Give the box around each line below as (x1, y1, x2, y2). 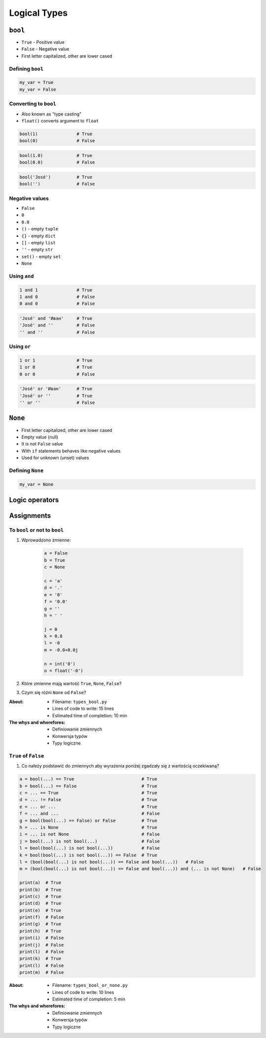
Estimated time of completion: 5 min (52, 996, 126, 1002)
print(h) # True (19, 928, 62, 934)
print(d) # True (19, 901, 62, 906)
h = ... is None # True (19, 825, 158, 830)
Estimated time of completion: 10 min (52, 712, 128, 718)
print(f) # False (19, 915, 64, 920)
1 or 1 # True (19, 357, 93, 363)
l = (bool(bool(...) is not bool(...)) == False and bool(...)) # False (19, 859, 204, 865)
